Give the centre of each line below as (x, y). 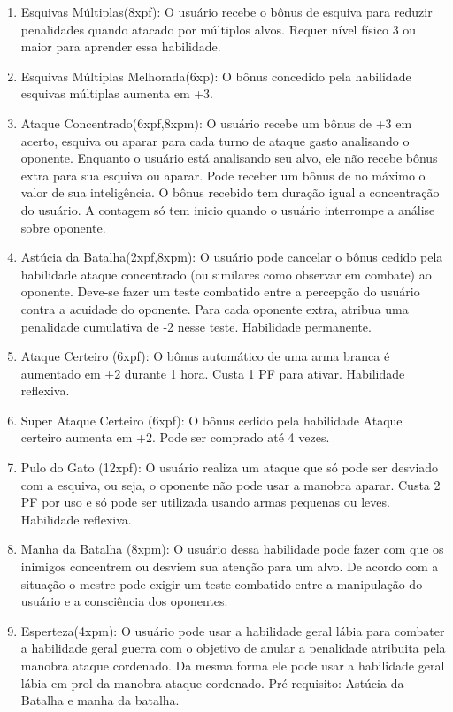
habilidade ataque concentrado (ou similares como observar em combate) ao (226, 274)
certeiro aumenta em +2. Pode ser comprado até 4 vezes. (175, 437)
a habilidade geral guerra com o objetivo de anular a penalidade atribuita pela (233, 648)
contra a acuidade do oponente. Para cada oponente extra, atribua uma (215, 308)
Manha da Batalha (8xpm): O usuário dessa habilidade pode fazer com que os (232, 549)
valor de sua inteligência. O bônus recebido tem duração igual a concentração (230, 192)
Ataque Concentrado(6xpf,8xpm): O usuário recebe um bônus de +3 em (216, 122)
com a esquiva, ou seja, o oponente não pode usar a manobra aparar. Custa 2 (230, 484)
